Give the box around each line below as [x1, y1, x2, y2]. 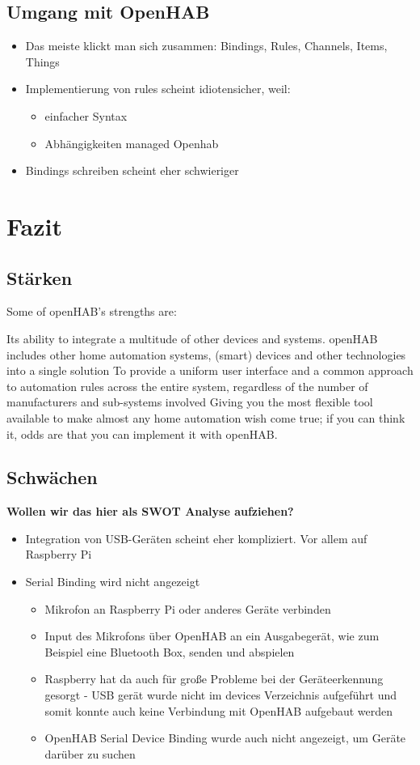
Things [25, 53, 60, 70]
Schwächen [6, 465, 98, 490]
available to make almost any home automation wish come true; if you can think [6, 409, 405, 426]
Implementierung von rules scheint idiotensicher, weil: [25, 80, 291, 97]
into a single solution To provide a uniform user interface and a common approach [6, 362, 414, 379]
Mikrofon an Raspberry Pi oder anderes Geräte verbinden [44, 600, 331, 617]
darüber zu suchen [44, 745, 136, 762]
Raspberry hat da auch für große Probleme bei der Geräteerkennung [44, 670, 384, 687]
